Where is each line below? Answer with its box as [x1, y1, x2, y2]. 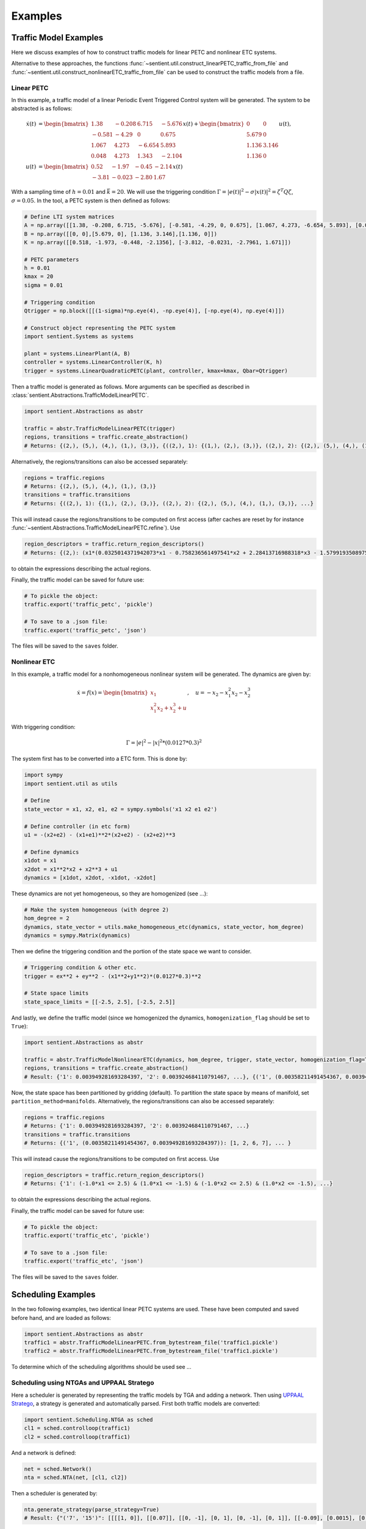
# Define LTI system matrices [24, 213, 115, 220]
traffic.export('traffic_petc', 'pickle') [24, 601, 153, 608]
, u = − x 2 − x [187, 689, 229, 697]
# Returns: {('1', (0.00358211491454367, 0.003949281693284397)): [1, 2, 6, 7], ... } [24, 1139, 292, 1147]
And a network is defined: [11, 1449, 76, 1456]
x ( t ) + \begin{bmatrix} [182, 120, 245, 127]
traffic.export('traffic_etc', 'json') [24, 1257, 143, 1265]
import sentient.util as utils [24, 780, 118, 787]
